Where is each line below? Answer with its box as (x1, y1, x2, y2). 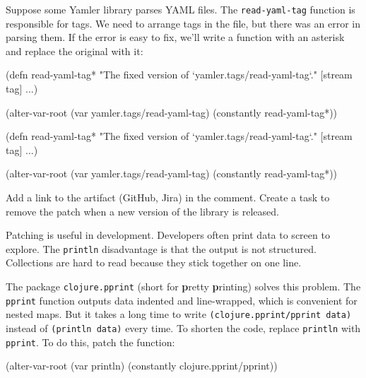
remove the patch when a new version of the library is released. (6, 203, 279, 218)
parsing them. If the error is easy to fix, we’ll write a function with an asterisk (6, 30, 345, 45)
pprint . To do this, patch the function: (6, 334, 175, 349)
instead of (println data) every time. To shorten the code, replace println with (6, 321, 361, 335)
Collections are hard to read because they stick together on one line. (6, 255, 302, 270)
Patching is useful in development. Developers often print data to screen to (6, 228, 330, 242)
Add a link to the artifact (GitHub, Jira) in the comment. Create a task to (6, 190, 330, 204)
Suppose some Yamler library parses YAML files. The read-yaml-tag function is (6, 2, 355, 16)
